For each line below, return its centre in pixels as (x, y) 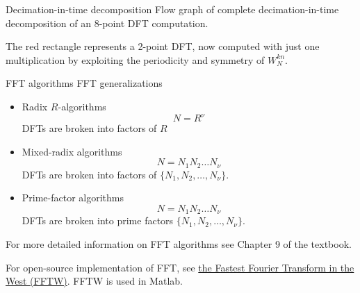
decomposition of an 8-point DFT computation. (107, 23)
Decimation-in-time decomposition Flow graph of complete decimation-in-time (172, 9)
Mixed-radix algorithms (72, 151)
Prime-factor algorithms (73, 198)
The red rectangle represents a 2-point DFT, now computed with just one (163, 46)
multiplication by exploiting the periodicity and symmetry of (135, 59)
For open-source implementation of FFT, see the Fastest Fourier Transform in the (180, 267)
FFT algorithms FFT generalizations (84, 83)
